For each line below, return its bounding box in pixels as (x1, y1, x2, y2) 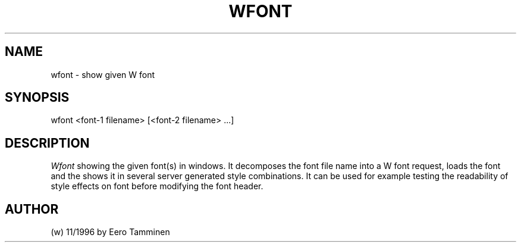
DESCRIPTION (5, 135, 90, 151)
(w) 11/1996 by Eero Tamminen (51, 227, 170, 237)
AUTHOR (5, 201, 59, 217)
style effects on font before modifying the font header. (51, 181, 263, 192)
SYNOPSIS (5, 90, 70, 105)
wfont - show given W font (51, 69, 155, 80)
